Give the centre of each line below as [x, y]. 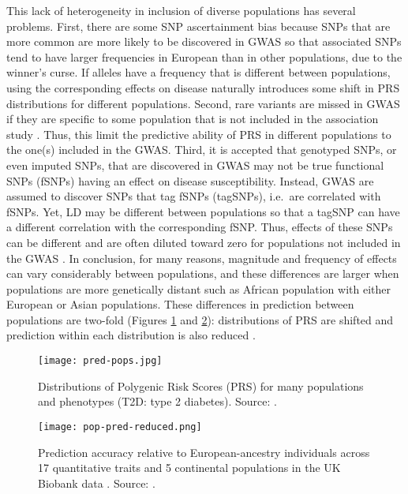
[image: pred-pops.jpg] [100, 361]
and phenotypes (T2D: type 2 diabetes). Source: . [157, 401]
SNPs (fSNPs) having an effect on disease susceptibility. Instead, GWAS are [190, 180]
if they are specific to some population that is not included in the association [193, 119]
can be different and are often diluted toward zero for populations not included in [204, 242]
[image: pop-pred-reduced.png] [120, 427]
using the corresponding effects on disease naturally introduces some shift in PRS [203, 87]
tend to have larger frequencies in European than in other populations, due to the [204, 56]
